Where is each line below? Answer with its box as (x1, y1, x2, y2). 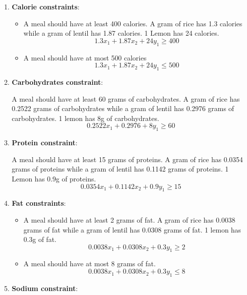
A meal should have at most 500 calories (23, 52, 147, 62)
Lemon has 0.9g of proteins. (11, 173, 96, 183)
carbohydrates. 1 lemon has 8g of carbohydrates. (11, 113, 159, 123)
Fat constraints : (11, 198, 66, 208)
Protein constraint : (11, 137, 78, 148)
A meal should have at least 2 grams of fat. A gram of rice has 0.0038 (23, 214, 236, 225)
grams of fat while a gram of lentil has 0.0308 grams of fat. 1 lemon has (23, 224, 241, 235)
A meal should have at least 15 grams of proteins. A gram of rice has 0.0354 (11, 154, 243, 164)
